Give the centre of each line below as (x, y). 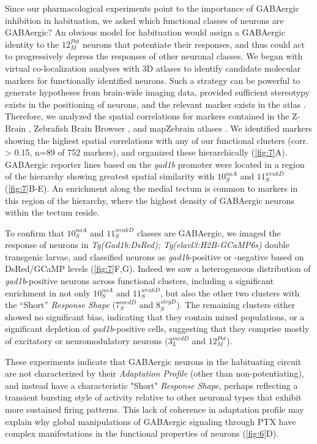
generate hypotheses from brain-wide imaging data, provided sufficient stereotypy (157, 92)
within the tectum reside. (52, 212)
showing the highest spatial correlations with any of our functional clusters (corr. (157, 140)
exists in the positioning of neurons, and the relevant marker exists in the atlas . (155, 104)
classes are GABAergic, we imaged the (209, 232)
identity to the (32, 44)
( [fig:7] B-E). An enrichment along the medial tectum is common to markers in (151, 188)
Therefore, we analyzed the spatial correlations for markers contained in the (147, 116)
